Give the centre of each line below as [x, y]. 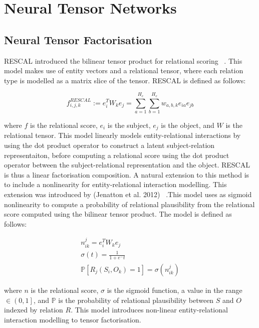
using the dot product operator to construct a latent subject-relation [109, 145]
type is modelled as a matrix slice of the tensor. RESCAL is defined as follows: [125, 80]
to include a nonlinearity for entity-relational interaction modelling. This [115, 184]
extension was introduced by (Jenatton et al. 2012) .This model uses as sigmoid [128, 194]
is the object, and [188, 125]
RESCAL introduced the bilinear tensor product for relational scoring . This [123, 60]
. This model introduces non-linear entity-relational [149, 310]
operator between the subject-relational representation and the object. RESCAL [127, 165]
